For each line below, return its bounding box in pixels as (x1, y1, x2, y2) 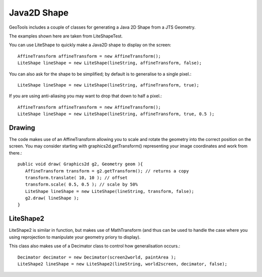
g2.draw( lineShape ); (25, 195, 80, 201)
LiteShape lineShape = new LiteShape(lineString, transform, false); (25, 189, 194, 194)
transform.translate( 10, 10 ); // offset (25, 175, 128, 180)
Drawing (9, 123, 35, 132)
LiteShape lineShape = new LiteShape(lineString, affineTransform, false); (17, 60, 202, 66)
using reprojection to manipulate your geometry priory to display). (9, 234, 141, 240)
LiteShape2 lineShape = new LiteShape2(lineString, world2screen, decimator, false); (17, 261, 228, 267)
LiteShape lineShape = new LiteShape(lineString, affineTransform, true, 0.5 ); (17, 111, 215, 117)
